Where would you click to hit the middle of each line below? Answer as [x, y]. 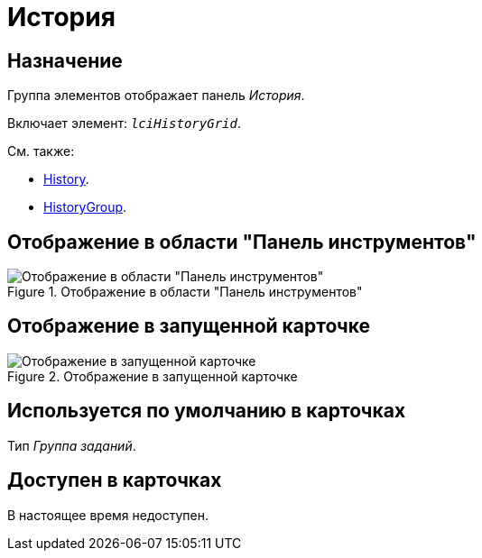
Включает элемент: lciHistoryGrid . [124, 123]
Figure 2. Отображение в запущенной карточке [153, 376]
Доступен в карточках [115, 480]
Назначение [65, 60]
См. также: [41, 151]
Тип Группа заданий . [72, 445]
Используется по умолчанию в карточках [207, 411]
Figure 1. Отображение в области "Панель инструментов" [185, 292]
